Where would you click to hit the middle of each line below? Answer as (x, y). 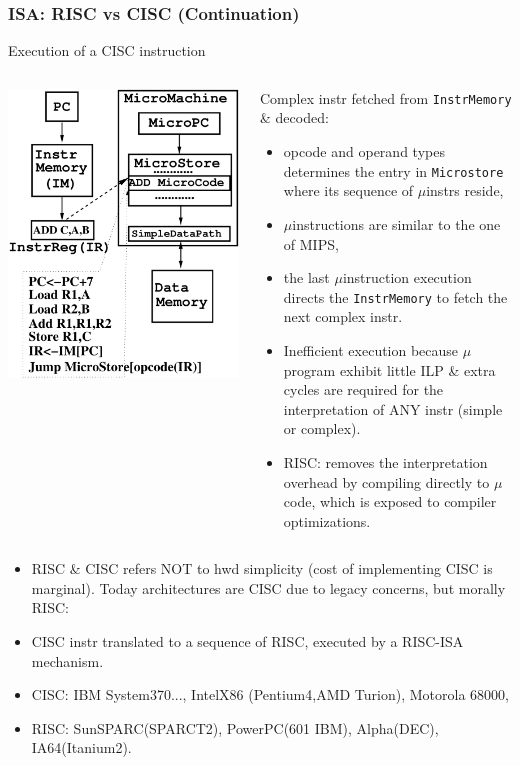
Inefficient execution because (371, 349)
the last (306, 277)
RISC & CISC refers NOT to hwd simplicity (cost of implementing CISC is (262, 568)
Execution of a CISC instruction (107, 50)
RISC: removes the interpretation (385, 461)
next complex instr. (343, 316)
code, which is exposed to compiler (390, 501)
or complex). (322, 428)
